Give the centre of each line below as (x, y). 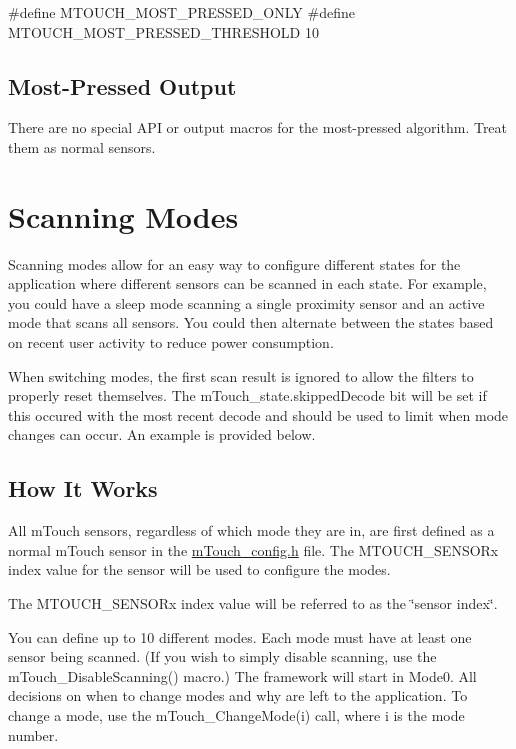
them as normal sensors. (82, 146)
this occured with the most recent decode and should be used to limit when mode (258, 414)
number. (33, 734)
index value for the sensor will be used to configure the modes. (199, 569)
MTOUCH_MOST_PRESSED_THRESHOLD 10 (163, 31)
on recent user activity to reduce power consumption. (171, 342)
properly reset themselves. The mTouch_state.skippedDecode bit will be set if (247, 395)
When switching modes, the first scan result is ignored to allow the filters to (241, 375)
